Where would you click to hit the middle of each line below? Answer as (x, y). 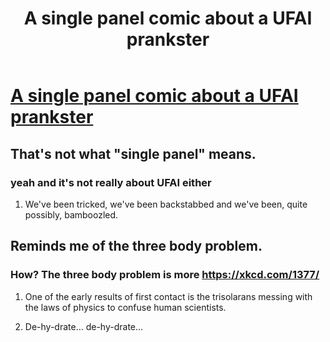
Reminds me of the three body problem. (136, 246)
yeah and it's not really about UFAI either (111, 182)
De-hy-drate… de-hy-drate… (84, 326)
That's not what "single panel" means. (133, 153)
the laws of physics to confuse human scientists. (125, 307)
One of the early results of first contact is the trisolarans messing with (168, 296)
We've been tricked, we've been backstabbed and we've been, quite (166, 204)
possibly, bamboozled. (71, 214)
